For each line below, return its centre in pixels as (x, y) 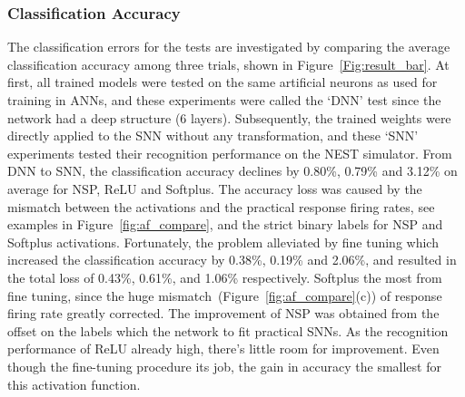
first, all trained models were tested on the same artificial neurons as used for (223, 82)
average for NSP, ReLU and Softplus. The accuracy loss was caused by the (215, 188)
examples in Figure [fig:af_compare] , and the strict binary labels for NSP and (225, 224)
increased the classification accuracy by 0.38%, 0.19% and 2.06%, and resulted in (232, 260)
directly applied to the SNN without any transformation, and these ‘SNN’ (213, 136)
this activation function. (74, 384)
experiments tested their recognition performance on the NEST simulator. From (230, 153)
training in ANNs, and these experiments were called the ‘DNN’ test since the (224, 100)
